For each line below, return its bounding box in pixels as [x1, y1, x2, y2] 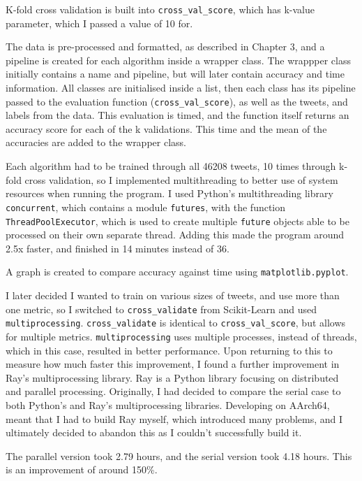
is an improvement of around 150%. [6, 462, 158, 477]
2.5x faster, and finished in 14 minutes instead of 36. [6, 240, 229, 255]
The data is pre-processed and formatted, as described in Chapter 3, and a [6, 39, 325, 54]
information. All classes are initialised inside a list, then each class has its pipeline [6, 80, 356, 95]
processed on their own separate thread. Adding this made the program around [6, 227, 345, 242]
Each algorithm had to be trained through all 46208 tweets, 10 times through [6, 159, 336, 173]
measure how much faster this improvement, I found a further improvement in [6, 357, 340, 371]
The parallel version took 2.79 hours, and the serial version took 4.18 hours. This [6, 448, 352, 463]
